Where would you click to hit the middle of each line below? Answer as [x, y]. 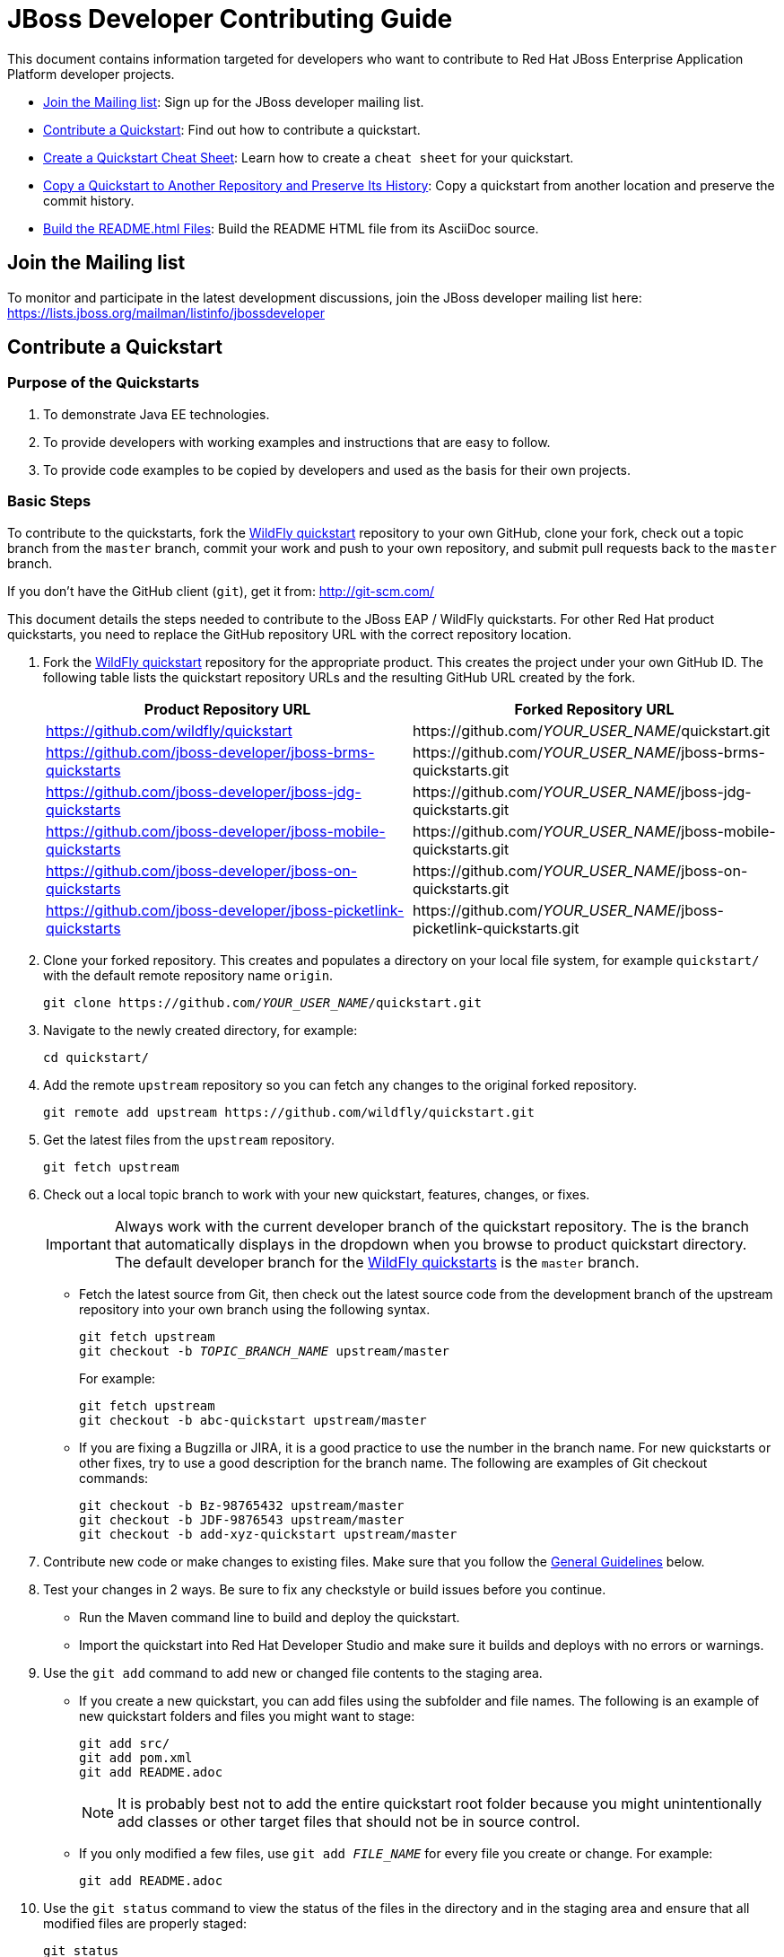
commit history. [89, 200]
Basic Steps [49, 501]
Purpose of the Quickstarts [104, 383]
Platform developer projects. [91, 74]
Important [78, 1244]
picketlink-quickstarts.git [496, 928]
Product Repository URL [227, 709]
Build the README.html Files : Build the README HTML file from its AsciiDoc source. [291, 228]
